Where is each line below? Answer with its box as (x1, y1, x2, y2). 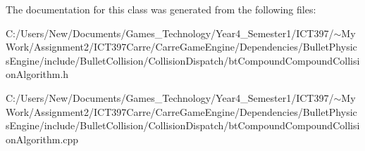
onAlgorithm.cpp (6, 131, 79, 146)
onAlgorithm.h (6, 67, 69, 81)
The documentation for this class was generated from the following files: (6, 2, 316, 16)
